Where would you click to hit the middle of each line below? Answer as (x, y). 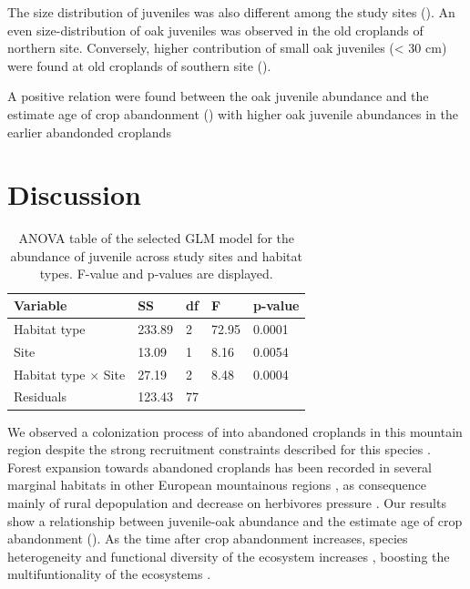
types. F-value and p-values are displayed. (156, 274)
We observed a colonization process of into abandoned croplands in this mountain (235, 431)
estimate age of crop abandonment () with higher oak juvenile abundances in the (233, 113)
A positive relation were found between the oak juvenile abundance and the (218, 96)
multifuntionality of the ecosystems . (109, 574)
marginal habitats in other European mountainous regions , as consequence (217, 485)
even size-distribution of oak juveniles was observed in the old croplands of (215, 30)
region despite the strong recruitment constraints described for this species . (219, 449)
